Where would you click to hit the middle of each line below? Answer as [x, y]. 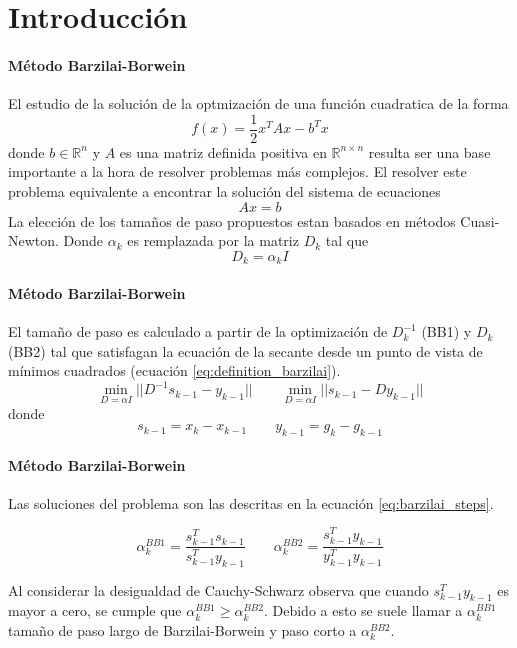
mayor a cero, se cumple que [95, 610]
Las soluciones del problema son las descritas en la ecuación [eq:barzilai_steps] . [251, 502]
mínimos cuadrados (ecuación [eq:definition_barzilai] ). [174, 370]
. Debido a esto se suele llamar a [363, 610]
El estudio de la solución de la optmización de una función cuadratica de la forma [258, 103]
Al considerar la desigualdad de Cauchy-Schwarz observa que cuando [218, 589]
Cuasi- [480, 220]
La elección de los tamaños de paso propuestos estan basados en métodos [232, 220]
